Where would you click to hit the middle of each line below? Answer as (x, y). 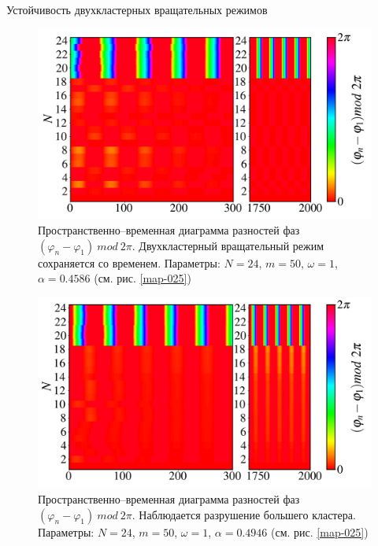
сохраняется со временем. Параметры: (129, 262)
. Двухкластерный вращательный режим (228, 245)
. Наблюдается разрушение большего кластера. (244, 514)
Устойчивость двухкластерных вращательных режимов (137, 9)
